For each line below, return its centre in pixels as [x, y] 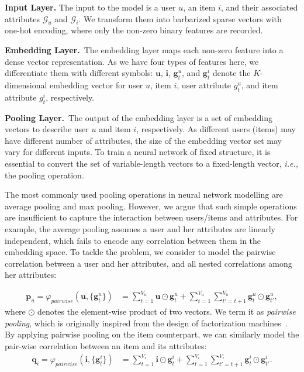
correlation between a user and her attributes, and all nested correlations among [148, 263]
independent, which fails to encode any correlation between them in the [133, 240]
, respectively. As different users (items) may [216, 129]
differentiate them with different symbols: [79, 73]
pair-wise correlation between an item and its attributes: [106, 345]
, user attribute [204, 85]
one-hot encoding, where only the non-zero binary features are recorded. [134, 30]
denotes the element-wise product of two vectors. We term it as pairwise [167, 311]
